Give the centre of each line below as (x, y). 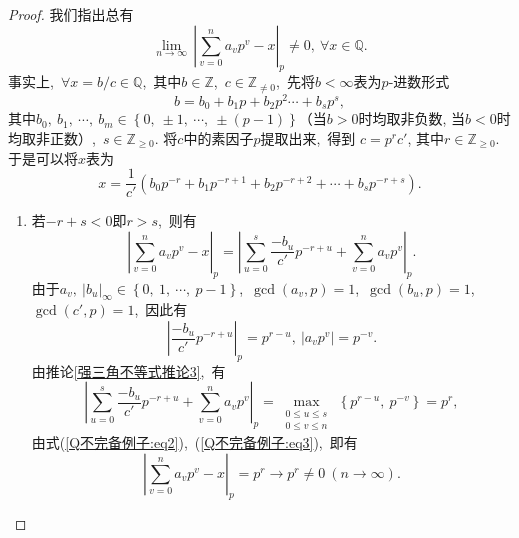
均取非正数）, (52, 137)
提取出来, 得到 (308, 137)
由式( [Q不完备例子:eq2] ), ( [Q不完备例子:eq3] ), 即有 (194, 442)
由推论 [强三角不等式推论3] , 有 (128, 370)
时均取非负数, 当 (411, 118)
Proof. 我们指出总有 (71, 14)
